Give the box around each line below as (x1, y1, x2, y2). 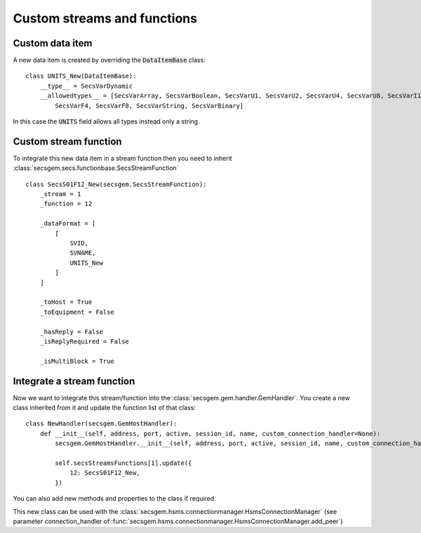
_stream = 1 (39, 190, 81, 198)
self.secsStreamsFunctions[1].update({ (55, 459, 192, 467)
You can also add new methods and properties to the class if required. (13, 494, 217, 503)
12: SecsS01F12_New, (69, 469, 140, 477)
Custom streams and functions (13, 11, 198, 26)
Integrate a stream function (13, 375, 135, 387)
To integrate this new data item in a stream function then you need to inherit (13, 154, 232, 162)
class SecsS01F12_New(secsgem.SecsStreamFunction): (25, 180, 207, 188)
